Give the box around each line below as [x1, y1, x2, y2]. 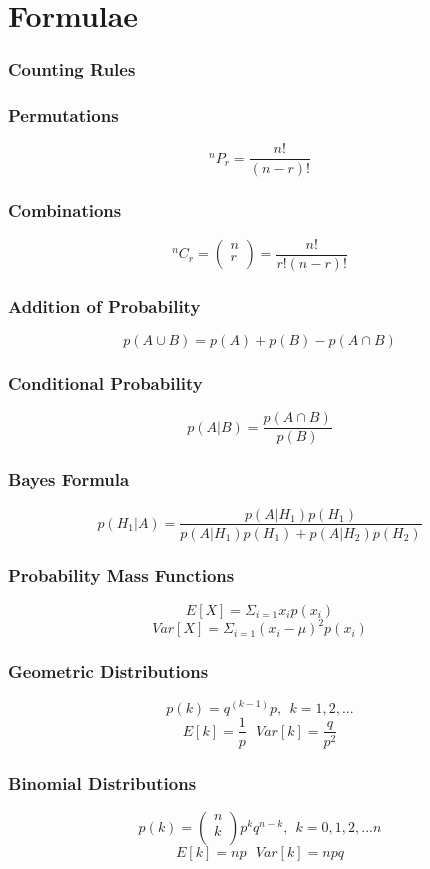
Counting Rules [8, 57, 136, 82]
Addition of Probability [8, 293, 201, 318]
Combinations [8, 198, 122, 223]
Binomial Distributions [8, 770, 197, 795]
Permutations [8, 103, 119, 128]
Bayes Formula [8, 467, 130, 492]
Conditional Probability [8, 370, 203, 395]
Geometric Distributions [8, 659, 209, 684]
